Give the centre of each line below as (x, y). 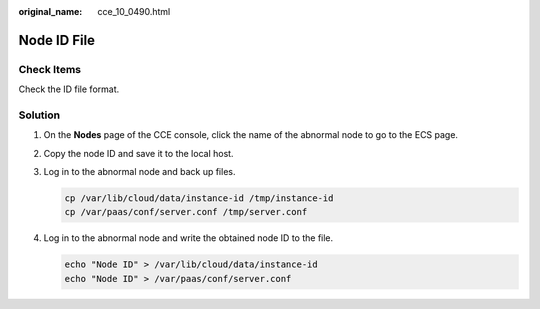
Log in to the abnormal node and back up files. (139, 172)
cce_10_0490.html (134, 11)
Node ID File (56, 40)
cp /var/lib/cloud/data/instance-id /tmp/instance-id (199, 198)
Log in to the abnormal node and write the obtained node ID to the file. (188, 238)
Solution (39, 115)
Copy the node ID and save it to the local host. (138, 153)
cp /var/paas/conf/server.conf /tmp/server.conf (186, 212)
